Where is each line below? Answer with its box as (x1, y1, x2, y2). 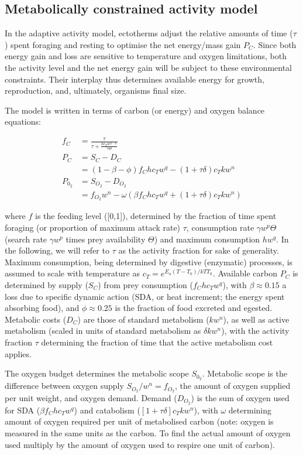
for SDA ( (5, 403, 40, 416)
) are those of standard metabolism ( (77, 313, 209, 325)
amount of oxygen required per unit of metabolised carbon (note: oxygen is (5, 415, 274, 427)
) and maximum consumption (154, 232, 260, 245)
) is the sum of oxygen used (191, 391, 290, 403)
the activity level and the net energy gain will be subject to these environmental (5, 61, 292, 73)
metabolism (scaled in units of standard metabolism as (5, 324, 201, 337)
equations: (5, 115, 41, 128)
